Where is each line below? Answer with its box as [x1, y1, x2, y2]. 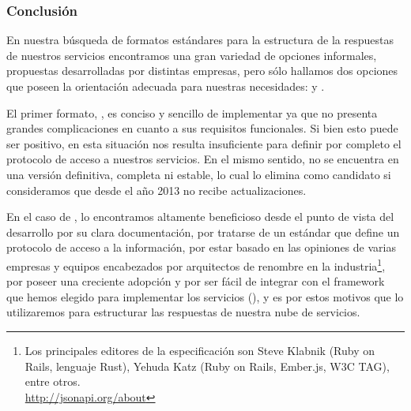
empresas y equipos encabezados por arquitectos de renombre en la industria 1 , [6, 255, 386, 274]
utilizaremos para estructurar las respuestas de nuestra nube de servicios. [6, 304, 360, 320]
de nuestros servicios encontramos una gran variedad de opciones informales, [6, 47, 377, 63]
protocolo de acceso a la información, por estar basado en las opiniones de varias [6, 239, 396, 256]
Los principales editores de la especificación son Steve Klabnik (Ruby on [25, 342, 375, 358]
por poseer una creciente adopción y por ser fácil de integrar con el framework [6, 273, 385, 290]
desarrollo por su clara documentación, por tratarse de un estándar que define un [6, 223, 400, 240]
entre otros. [25, 373, 81, 390]
